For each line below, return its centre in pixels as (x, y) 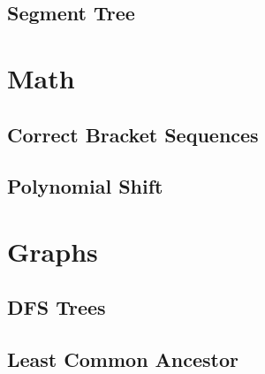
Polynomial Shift (85, 186)
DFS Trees (57, 307)
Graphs (53, 251)
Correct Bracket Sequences (133, 134)
